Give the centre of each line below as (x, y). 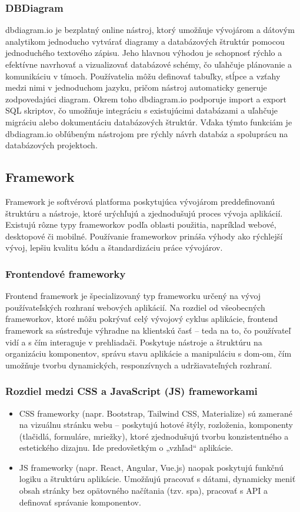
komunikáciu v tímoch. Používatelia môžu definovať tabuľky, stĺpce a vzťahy (143, 76)
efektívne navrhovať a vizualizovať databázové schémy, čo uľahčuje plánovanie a (149, 64)
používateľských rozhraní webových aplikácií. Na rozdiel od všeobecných (135, 307)
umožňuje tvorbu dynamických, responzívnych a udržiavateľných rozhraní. (139, 365)
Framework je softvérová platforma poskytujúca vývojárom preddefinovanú (140, 201)
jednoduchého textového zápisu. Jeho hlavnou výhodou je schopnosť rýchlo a (144, 53)
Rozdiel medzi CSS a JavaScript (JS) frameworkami (131, 391)
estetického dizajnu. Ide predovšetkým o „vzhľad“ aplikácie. (126, 448)
